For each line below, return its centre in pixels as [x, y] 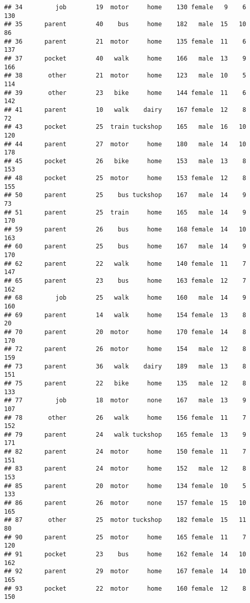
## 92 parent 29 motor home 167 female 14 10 [125, 571]
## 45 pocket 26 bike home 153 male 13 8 [125, 161]
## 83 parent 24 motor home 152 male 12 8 [125, 469]
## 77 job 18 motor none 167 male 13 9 [125, 401]
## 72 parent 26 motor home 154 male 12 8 [125, 349]
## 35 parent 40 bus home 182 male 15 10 [125, 24]
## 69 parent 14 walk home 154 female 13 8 [125, 315]
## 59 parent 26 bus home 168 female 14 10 [125, 230]
